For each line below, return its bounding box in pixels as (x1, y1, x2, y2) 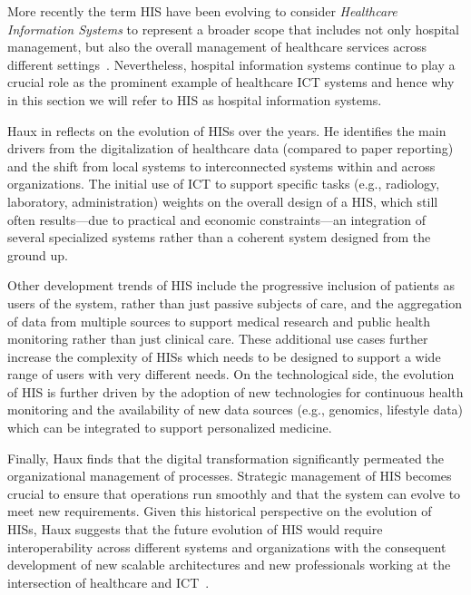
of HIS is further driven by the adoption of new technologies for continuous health (7, 382, 464, 401)
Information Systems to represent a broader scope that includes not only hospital (7, 19, 459, 38)
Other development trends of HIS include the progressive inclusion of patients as (7, 276, 455, 295)
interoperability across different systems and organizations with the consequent (7, 537, 446, 556)
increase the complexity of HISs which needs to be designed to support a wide (7, 346, 441, 366)
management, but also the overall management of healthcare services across (7, 37, 427, 56)
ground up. (7, 245, 68, 264)
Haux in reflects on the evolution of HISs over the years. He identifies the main (7, 121, 446, 140)
